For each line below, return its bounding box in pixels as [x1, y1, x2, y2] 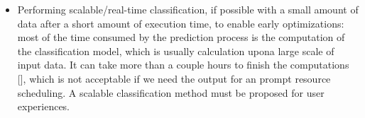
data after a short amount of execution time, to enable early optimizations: [17, 16, 344, 30]
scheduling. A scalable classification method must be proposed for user [17, 85, 325, 100]
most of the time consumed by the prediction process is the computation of [17, 30, 345, 45]
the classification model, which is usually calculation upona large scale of [17, 43, 334, 58]
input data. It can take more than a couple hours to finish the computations [17, 57, 349, 72]
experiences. [17, 99, 70, 114]
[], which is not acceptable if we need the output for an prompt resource [17, 71, 331, 85]
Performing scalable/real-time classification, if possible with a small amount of [17, 2, 359, 16]
